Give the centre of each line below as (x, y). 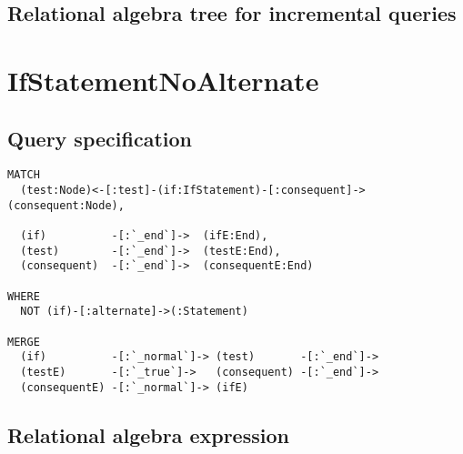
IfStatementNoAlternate (163, 80)
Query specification (100, 138)
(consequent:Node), (66, 205)
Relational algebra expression (148, 434)
